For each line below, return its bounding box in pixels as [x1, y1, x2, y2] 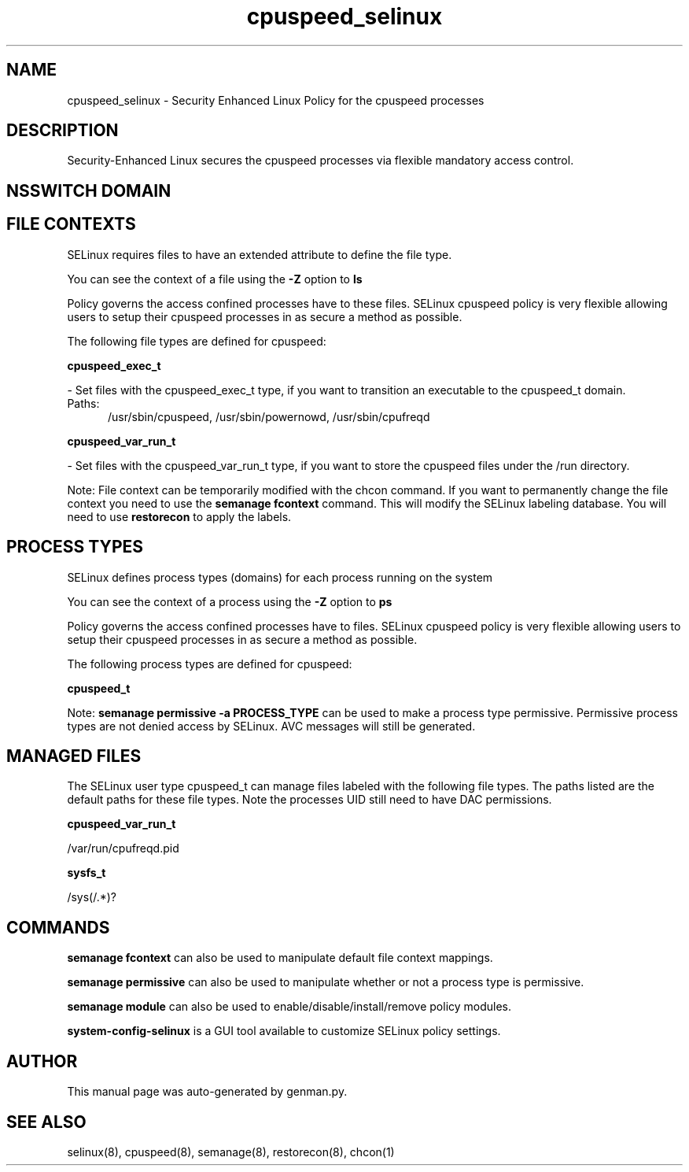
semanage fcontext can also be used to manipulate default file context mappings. [67, 951, 493, 965]
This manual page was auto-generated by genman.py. [67, 1085, 348, 1099]
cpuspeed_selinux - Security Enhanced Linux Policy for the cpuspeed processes [67, 93, 485, 107]
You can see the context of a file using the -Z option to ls [67, 272, 363, 286]
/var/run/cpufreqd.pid [67, 841, 179, 856]
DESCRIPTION [6, 120, 119, 141]
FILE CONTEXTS [6, 214, 136, 235]
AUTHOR [6, 1051, 78, 1071]
